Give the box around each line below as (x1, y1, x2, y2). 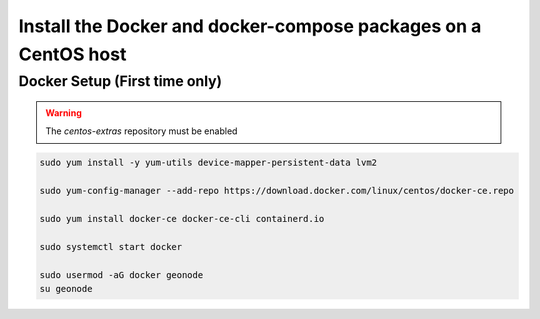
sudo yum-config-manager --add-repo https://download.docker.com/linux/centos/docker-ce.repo (39, 185, 515, 197)
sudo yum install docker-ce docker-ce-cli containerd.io (39, 213, 325, 224)
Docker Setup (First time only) (18, 72, 222, 90)
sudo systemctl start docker (39, 241, 183, 252)
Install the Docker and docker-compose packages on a (18, 15, 482, 37)
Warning (45, 107, 82, 119)
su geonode (39, 283, 93, 294)
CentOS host (18, 43, 127, 65)
